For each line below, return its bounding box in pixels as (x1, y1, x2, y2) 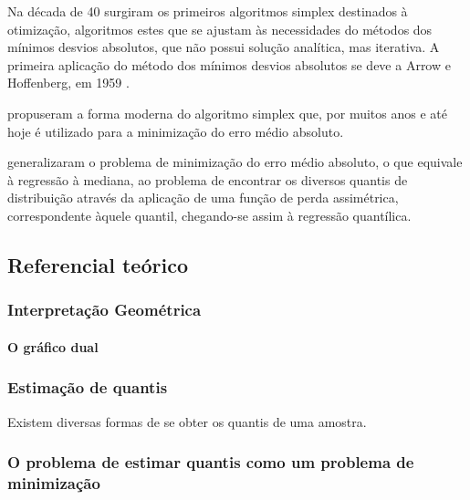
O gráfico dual (7, 337, 99, 356)
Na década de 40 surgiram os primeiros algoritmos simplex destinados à (7, 2, 408, 20)
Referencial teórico (7, 250, 188, 278)
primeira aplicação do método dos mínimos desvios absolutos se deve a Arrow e (7, 55, 451, 74)
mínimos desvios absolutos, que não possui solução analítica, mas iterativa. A (7, 37, 440, 57)
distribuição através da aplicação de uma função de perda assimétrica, (7, 188, 399, 207)
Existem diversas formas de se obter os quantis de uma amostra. (7, 411, 367, 431)
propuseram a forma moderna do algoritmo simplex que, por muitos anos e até (7, 103, 447, 122)
